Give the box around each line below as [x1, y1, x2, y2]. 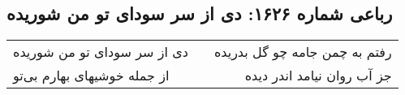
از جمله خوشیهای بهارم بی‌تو [13, 66, 170, 85]
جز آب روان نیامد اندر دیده [244, 66, 392, 85]
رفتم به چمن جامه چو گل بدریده [213, 42, 392, 62]
